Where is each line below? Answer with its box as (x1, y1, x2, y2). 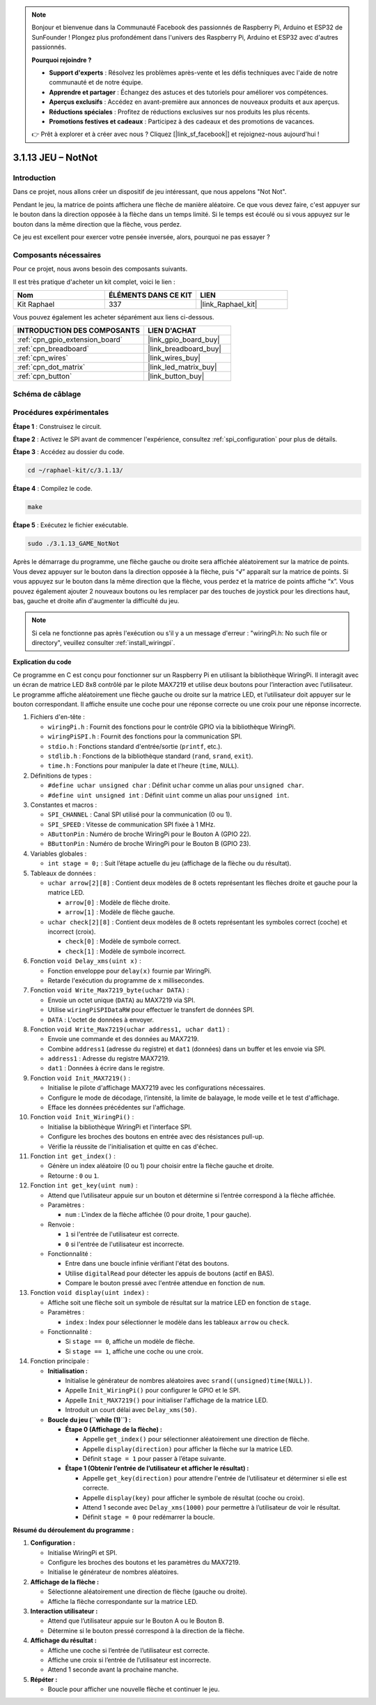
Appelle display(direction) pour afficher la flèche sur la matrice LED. (82, 1444, 293, 1453)
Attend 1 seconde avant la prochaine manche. (47, 1665, 179, 1674)
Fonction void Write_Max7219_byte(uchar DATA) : (30, 986, 189, 994)
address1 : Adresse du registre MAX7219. (47, 1054, 170, 1063)
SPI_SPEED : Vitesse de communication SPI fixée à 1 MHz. (47, 820, 216, 828)
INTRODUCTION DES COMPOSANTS (17, 326, 141, 335)
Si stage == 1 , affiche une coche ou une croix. (65, 1347, 204, 1356)
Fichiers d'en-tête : (30, 713, 85, 721)
